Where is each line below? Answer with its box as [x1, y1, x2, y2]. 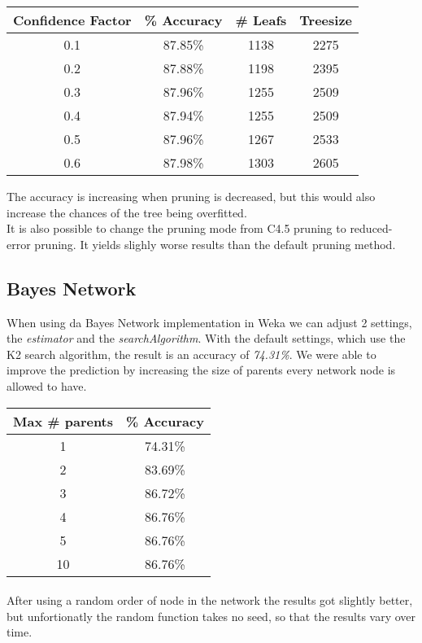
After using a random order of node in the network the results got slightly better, [7, 592, 413, 609]
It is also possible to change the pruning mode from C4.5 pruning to [7, 220, 346, 237]
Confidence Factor [13, 11, 132, 29]
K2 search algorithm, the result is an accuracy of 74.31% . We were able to [7, 345, 376, 362]
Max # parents [13, 411, 114, 431]
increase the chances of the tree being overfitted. [7, 203, 247, 221]
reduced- [350, 220, 393, 237]
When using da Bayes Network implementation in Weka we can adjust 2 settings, [7, 313, 412, 330]
